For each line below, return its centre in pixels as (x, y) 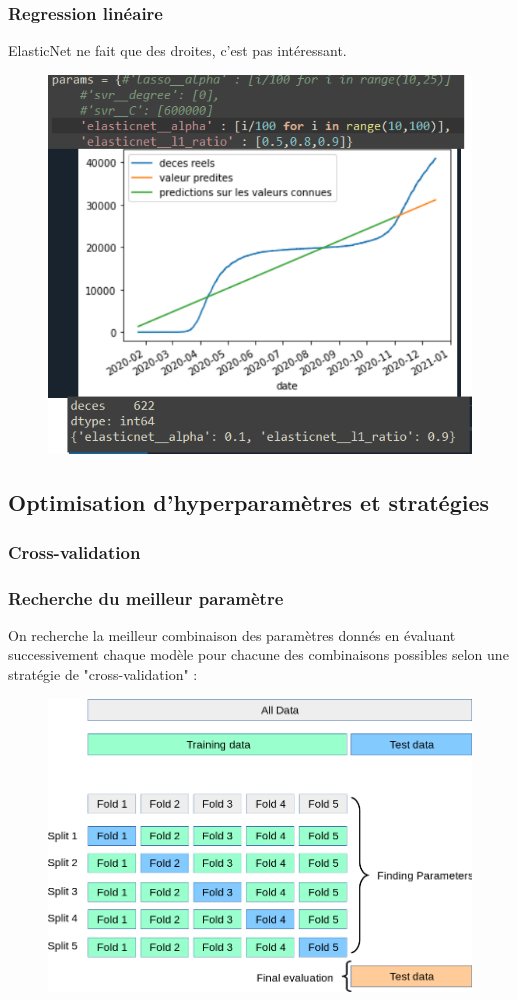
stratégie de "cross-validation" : (103, 674)
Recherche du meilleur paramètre (146, 597)
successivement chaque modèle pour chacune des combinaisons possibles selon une (258, 654)
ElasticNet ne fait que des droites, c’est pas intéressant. (177, 50)
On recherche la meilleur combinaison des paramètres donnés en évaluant (232, 634)
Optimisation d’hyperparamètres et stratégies (249, 502)
